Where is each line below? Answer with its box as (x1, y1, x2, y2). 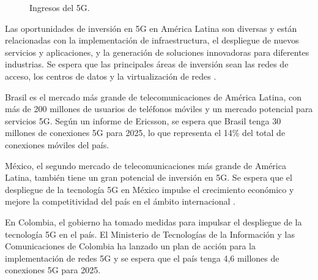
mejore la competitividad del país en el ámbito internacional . (5, 195, 236, 208)
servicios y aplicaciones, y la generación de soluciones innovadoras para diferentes (5, 45, 309, 58)
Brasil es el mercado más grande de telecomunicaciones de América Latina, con (5, 90, 301, 103)
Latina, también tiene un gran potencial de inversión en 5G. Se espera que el (5, 171, 292, 184)
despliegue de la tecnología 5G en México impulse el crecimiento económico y (5, 183, 294, 195)
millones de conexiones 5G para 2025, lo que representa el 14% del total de (5, 126, 286, 139)
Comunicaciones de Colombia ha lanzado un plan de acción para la (5, 240, 256, 252)
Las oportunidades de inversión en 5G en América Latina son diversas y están (5, 21, 297, 34)
